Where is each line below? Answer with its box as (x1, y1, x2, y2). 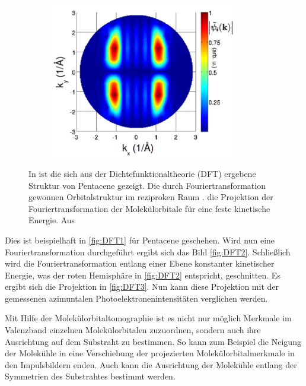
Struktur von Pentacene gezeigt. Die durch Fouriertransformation (28, 179, 266, 191)
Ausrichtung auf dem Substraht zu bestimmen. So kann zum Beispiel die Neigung (5, 335, 301, 347)
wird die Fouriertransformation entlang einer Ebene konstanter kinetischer (5, 257, 275, 270)
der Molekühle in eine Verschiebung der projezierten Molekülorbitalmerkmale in (5, 347, 295, 359)
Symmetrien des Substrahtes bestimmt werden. (5, 370, 176, 382)
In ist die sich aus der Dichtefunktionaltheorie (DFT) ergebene (28, 167, 256, 179)
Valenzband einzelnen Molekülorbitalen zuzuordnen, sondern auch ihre (5, 324, 261, 336)
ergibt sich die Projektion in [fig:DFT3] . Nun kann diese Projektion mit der (5, 280, 279, 293)
